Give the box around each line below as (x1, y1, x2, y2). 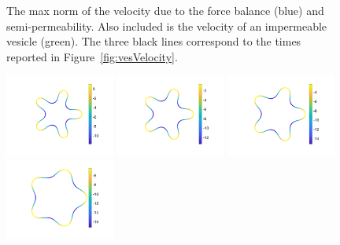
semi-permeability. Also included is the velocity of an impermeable (6, 17, 327, 34)
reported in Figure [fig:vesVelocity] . (6, 48, 178, 64)
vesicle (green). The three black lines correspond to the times (6, 33, 301, 49)
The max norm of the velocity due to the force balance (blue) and (6, 2, 324, 18)
